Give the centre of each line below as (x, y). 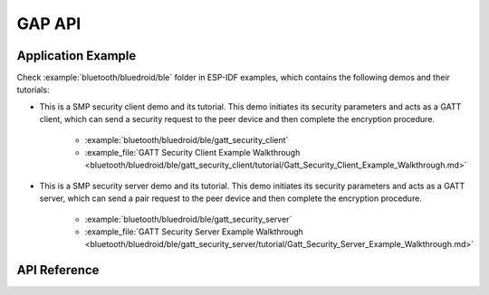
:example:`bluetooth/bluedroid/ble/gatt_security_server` (188, 219)
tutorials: (33, 90)
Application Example (77, 56)
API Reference (58, 270)
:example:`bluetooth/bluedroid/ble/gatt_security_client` (187, 139)
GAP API (49, 24)
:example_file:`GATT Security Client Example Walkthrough (192, 153)
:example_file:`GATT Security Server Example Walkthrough (194, 232)
